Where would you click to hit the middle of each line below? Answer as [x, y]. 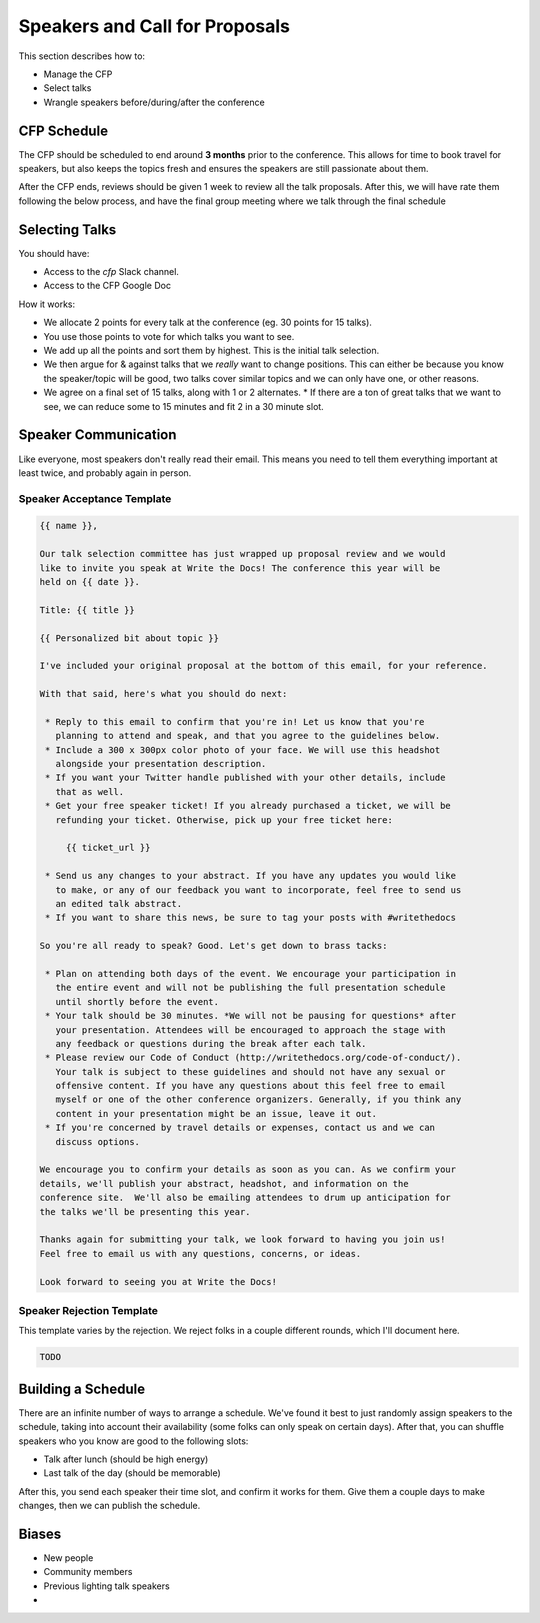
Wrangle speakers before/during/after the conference [154, 102]
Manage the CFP [78, 74]
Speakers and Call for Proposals [154, 26]
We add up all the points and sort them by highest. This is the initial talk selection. [211, 351]
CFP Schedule [63, 130]
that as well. [90, 791]
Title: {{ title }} [87, 609]
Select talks [67, 88]
